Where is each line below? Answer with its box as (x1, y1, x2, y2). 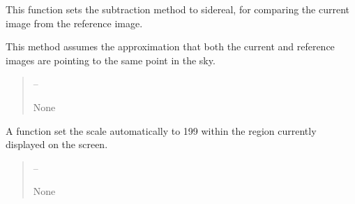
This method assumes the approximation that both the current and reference (6, 39, 335, 54)
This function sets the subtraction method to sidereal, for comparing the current (6, 2, 349, 16)
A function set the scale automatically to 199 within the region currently (6, 123, 317, 138)
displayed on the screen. (6, 137, 108, 152)
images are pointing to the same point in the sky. (6, 52, 216, 67)
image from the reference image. (6, 15, 143, 30)
